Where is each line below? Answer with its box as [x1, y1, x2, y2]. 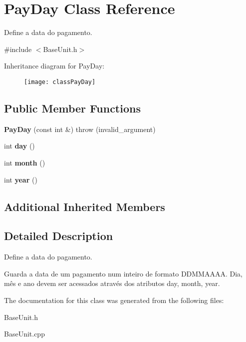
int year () [4, 174, 37, 184]
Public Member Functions [4, 100, 141, 115]
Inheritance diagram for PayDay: [4, 60, 105, 71]
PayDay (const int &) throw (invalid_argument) [4, 123, 156, 134]
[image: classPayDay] [24, 78, 96, 85]
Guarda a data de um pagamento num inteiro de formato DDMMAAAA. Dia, [4, 268, 243, 278]
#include [4, 43, 32, 54]
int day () [4, 140, 35, 151]
